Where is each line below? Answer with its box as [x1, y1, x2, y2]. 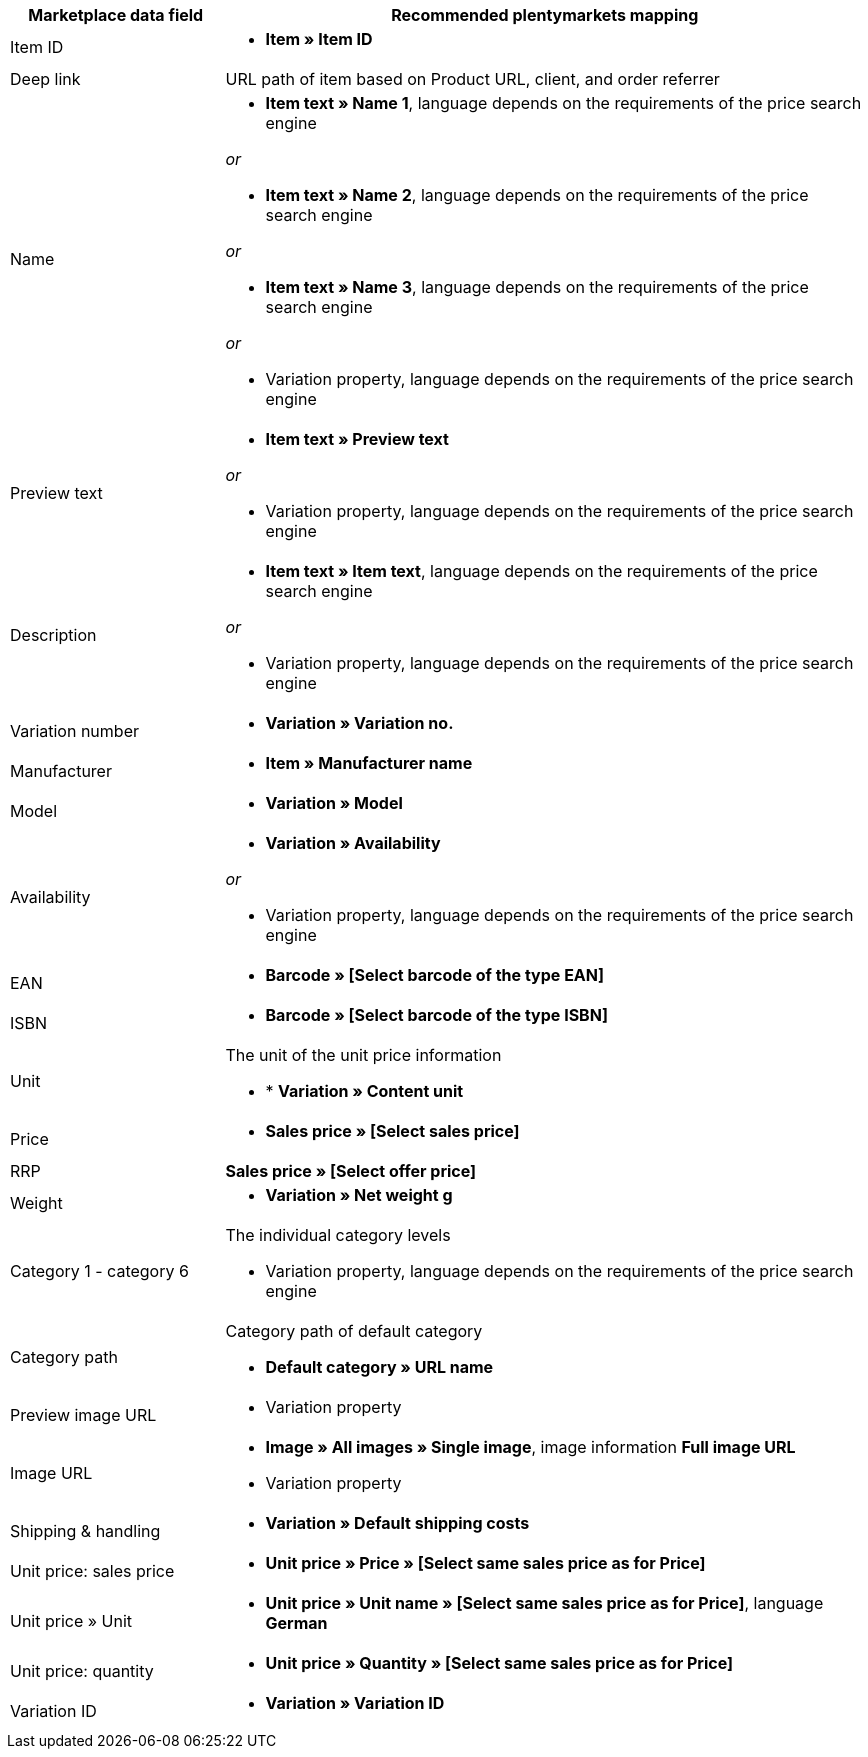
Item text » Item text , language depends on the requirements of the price [265, 561, 818, 581]
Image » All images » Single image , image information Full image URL [265, 1437, 796, 1457]
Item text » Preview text [265, 429, 449, 449]
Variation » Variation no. [265, 713, 454, 733]
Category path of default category [225, 1321, 483, 1341]
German [265, 1613, 328, 1633]
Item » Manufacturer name [265, 753, 473, 773]
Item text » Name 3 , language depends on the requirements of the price [265, 277, 809, 297]
